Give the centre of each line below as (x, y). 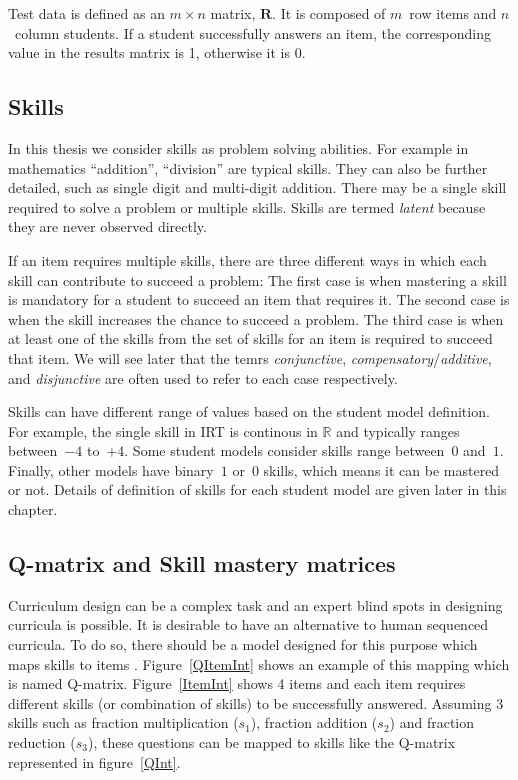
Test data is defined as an (86, 13)
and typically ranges (398, 430)
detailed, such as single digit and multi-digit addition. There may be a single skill (257, 187)
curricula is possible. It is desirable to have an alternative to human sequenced (248, 624)
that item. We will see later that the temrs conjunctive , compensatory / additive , (250, 357)
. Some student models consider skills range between (284, 450)
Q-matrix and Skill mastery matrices (202, 563)
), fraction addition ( (314, 722)
